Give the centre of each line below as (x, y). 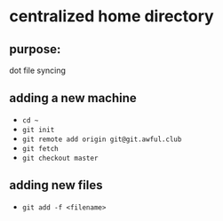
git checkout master (60, 158)
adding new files (56, 185)
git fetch (40, 148)
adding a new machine (73, 98)
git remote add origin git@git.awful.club (102, 139)
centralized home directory (112, 16)
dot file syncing (38, 70)
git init (38, 130)
